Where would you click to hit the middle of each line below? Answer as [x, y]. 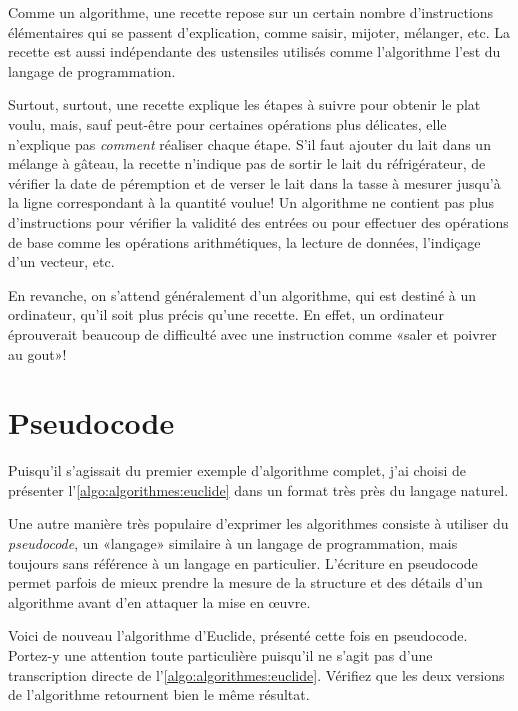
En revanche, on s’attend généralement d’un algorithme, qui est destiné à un [242, 294]
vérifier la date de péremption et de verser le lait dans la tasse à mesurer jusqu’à [254, 182]
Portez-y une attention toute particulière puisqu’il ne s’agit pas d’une [220, 654]
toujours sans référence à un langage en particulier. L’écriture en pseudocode [243, 562]
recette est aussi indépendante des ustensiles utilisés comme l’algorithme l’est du [254, 51]
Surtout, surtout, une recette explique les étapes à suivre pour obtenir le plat [244, 104]
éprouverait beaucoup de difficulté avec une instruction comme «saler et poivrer [252, 333]
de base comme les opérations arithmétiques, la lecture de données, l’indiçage [244, 241]
